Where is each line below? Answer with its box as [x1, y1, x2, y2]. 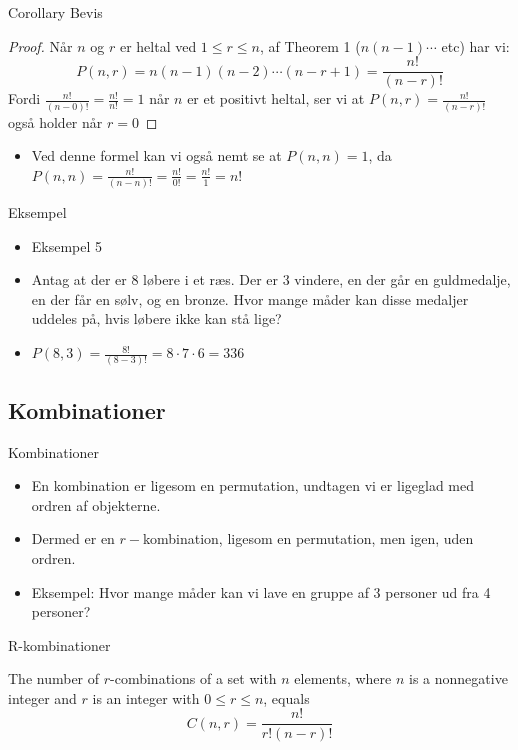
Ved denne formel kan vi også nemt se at [31, 145, 282, 166]
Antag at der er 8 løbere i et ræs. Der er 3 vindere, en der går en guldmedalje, [31, 269, 511, 290]
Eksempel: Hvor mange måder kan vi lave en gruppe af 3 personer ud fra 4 [31, 581, 491, 602]
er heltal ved [119, 35, 197, 56]
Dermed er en [31, 528, 115, 549]
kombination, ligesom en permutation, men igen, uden [143, 528, 474, 549]
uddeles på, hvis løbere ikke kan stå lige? [31, 308, 282, 329]
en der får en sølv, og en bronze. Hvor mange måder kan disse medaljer [31, 288, 469, 309]
